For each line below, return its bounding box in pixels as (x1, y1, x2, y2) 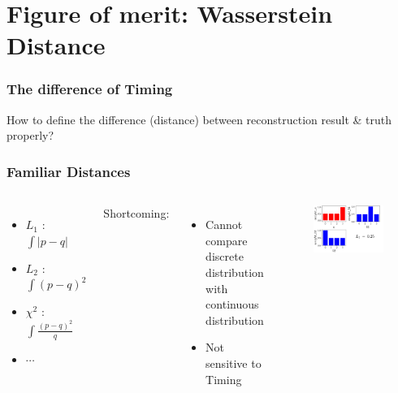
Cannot (205, 216, 243, 233)
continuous (205, 296, 259, 313)
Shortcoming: (103, 205, 170, 222)
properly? (6, 127, 54, 144)
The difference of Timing (6, 79, 173, 99)
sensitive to (205, 354, 262, 371)
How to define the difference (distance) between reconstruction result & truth (6, 110, 392, 127)
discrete (205, 248, 244, 265)
